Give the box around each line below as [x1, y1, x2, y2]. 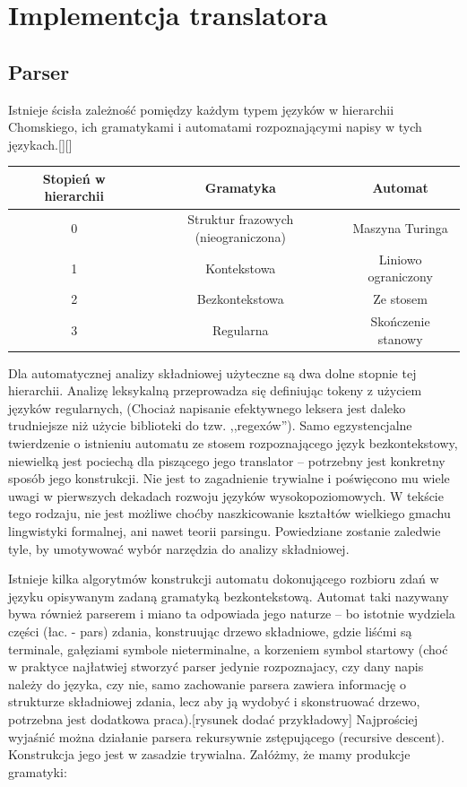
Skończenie [370, 312, 430, 331]
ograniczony [368, 267, 433, 286]
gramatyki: [8, 762, 67, 781]
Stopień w [42, 169, 106, 187]
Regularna [212, 320, 269, 339]
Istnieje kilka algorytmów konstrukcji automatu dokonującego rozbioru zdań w [8, 569, 439, 588]
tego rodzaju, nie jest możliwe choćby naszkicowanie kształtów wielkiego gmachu [8, 504, 451, 523]
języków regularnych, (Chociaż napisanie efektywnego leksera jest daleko [8, 398, 406, 417]
